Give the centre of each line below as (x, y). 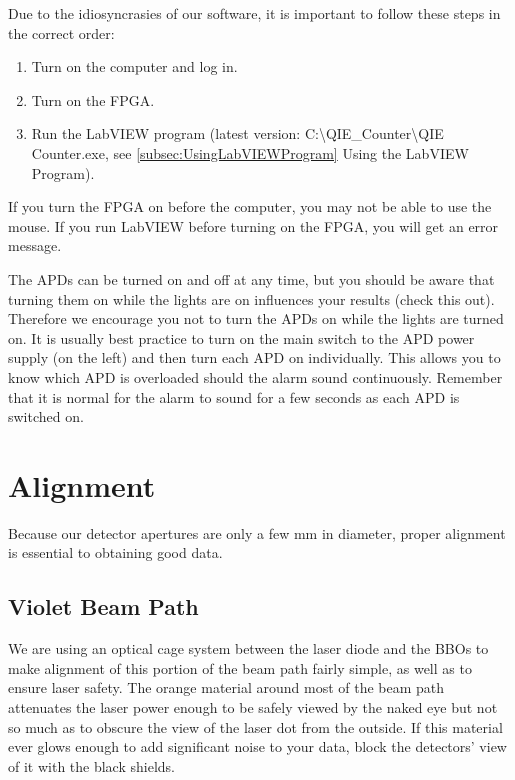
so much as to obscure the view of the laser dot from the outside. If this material (255, 726)
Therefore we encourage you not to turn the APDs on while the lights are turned (256, 318)
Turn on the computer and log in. (134, 66)
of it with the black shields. (91, 765)
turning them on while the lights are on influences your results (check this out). (251, 298)
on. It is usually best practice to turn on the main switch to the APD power (241, 337)
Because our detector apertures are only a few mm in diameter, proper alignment (257, 532)
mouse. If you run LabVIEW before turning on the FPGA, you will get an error (253, 225)
